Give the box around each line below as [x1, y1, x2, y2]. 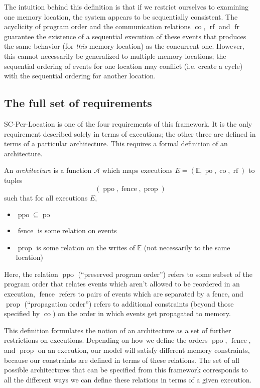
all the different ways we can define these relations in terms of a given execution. [4, 374, 252, 384]
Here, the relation [4, 268, 58, 279]
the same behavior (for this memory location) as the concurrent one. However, [4, 41, 244, 51]
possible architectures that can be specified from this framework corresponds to [4, 364, 248, 375]
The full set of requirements [4, 95, 152, 111]
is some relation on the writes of [36, 242, 135, 252]
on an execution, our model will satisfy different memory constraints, [38, 345, 250, 355]
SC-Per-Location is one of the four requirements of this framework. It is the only [4, 118, 252, 129]
